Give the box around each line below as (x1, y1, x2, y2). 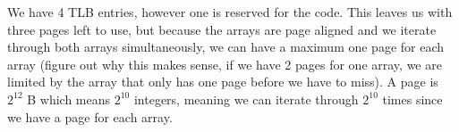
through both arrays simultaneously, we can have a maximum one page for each (7, 37, 445, 56)
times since (382, 89, 443, 108)
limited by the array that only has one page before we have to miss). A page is (7, 72, 438, 91)
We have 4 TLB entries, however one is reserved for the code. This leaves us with (7, 3, 453, 21)
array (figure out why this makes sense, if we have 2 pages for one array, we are (7, 54, 442, 73)
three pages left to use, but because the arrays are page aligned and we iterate (7, 20, 437, 38)
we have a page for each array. (7, 107, 173, 126)
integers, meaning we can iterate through (133, 89, 359, 108)
